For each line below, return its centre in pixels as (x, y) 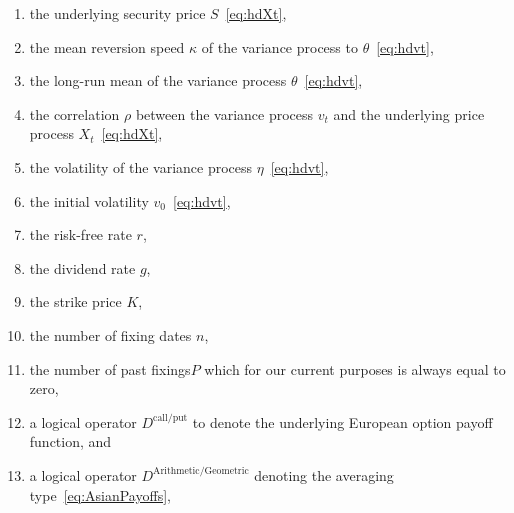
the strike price (75, 301)
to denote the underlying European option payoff (342, 421)
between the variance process (224, 113)
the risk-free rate (80, 234)
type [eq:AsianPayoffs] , (100, 494)
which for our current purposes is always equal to (355, 368)
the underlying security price (117, 13)
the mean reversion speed (107, 46)
